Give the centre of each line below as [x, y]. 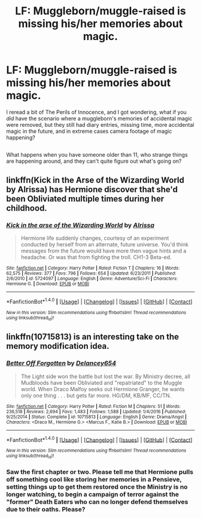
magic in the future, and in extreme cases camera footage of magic [89, 131]
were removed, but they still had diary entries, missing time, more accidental [100, 124]
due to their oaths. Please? [46, 509]
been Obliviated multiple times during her [85, 199]
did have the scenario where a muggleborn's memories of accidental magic [99, 118]
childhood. [27, 208]
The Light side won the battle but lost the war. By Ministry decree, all [105, 376]
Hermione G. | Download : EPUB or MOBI [48, 284]
